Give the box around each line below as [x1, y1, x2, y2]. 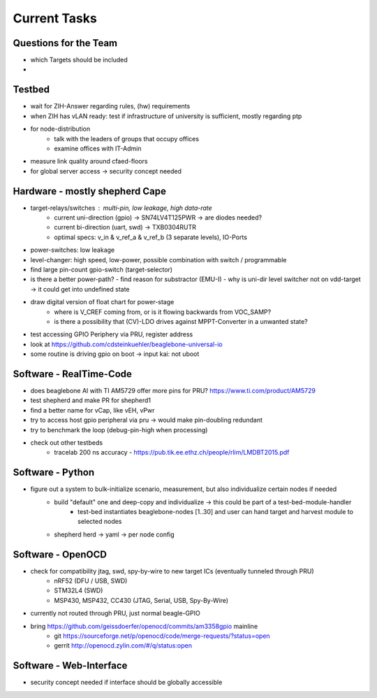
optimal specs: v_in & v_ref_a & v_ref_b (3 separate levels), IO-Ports [54, 233, 248, 241]
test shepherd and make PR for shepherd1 [30, 396, 151, 405]
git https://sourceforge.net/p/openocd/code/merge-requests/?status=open [54, 632, 270, 640]
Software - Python [13, 466, 94, 478]
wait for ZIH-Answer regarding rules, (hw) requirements [30, 102, 191, 111]
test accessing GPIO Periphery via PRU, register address [30, 330, 193, 339]
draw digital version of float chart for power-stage [30, 298, 175, 306]
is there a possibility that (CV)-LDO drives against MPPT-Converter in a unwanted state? [54, 317, 309, 325]
